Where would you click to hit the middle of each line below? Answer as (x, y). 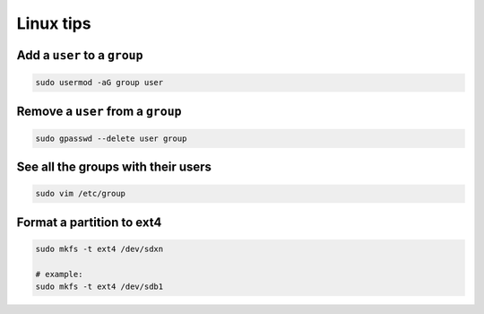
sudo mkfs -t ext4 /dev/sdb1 (99, 287)
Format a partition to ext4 (89, 222)
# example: (59, 274)
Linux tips (54, 23)
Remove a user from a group (99, 111)
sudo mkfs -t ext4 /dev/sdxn (99, 249)
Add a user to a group (80, 55)
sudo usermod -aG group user (99, 83)
